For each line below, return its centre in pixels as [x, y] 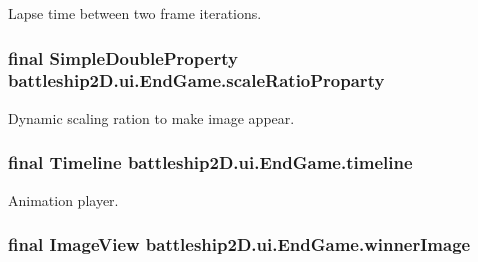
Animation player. [63, 199]
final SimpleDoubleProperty [123, 57]
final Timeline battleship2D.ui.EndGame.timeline [210, 162]
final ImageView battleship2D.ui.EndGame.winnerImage [239, 244]
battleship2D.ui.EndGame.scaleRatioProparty [196, 80]
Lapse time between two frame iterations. [135, 13]
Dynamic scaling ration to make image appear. [151, 117]
